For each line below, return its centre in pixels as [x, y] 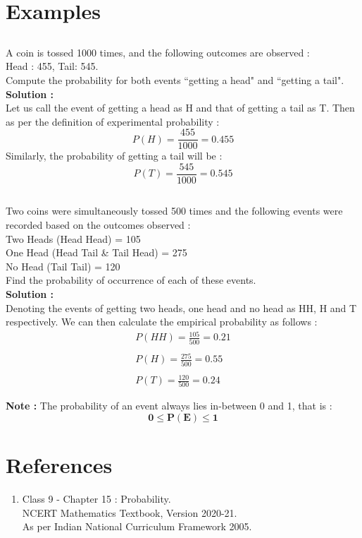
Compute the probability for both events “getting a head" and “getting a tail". [175, 79]
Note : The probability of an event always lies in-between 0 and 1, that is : [169, 406]
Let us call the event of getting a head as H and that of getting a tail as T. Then [180, 108]
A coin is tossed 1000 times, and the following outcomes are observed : [158, 52]
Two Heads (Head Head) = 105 [73, 238]
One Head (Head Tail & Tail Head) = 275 [96, 252]
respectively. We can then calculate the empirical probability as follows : [162, 322]
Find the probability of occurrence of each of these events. [131, 280]
